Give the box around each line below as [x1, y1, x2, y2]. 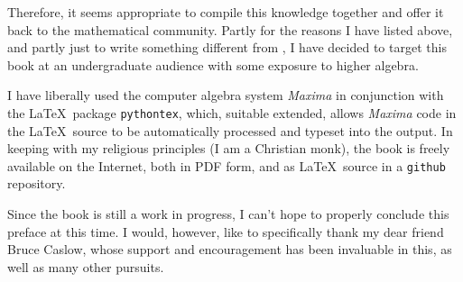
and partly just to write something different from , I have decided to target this [7, 38, 447, 57]
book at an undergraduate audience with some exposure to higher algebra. [7, 55, 419, 74]
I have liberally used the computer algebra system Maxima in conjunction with [7, 86, 444, 105]
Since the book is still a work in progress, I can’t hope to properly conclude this [7, 205, 449, 223]
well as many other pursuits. [7, 257, 164, 276]
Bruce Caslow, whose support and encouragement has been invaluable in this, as [7, 240, 452, 259]
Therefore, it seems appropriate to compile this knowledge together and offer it [7, 3, 444, 21]
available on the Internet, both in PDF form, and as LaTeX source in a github [7, 156, 446, 175]
